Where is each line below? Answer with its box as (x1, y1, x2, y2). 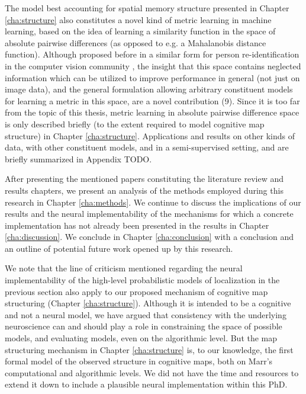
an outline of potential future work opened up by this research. (5, 242, 233, 254)
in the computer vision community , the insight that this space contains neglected (5, 59, 301, 72)
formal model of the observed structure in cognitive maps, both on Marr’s (5, 355, 273, 367)
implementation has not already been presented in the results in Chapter (5, 219, 269, 231)
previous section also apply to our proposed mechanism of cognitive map (5, 285, 268, 297)
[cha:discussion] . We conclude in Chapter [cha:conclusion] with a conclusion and (5, 230, 294, 243)
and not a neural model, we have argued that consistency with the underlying (5, 308, 286, 321)
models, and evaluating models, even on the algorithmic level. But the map (5, 332, 278, 344)
